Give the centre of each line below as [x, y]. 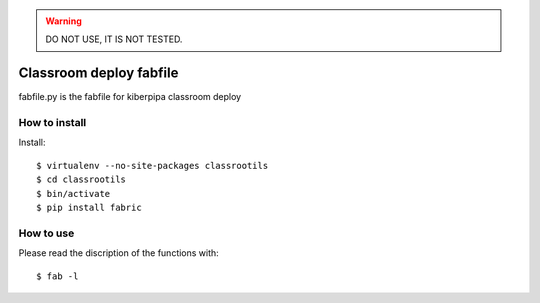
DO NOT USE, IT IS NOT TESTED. [114, 39]
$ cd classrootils [81, 179]
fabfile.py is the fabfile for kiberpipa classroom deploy [130, 97]
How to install [52, 123]
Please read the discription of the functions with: [118, 253]
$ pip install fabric [89, 207]
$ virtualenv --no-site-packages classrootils [152, 165]
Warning [63, 21]
